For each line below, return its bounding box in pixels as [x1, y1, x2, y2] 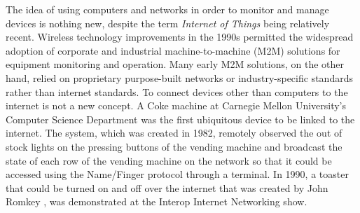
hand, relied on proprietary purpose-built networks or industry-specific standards [6, 70, 353, 85]
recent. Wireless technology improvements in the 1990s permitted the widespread [6, 29, 354, 44]
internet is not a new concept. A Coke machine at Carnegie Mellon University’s [6, 98, 347, 113]
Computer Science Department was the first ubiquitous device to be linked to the [6, 111, 355, 126]
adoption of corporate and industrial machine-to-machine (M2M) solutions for [6, 43, 340, 57]
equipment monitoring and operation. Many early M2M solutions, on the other [6, 57, 344, 71]
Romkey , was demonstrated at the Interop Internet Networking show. [6, 194, 307, 209]
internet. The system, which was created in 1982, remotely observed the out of [6, 125, 342, 140]
